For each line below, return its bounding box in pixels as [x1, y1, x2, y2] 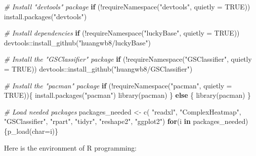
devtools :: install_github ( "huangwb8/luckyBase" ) [4, 37, 151, 47]
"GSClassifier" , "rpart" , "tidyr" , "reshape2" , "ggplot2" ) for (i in [4, 116, 191, 126]
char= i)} [32, 125, 58, 136]
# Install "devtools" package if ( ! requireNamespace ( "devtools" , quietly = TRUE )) [4, 1, 250, 11]
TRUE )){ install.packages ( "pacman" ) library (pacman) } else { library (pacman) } [4, 90, 251, 100]
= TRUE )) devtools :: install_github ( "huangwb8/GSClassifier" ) [4, 63, 193, 74]
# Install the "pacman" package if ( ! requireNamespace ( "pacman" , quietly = [4, 80, 232, 90]
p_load [7, 125, 29, 136]
